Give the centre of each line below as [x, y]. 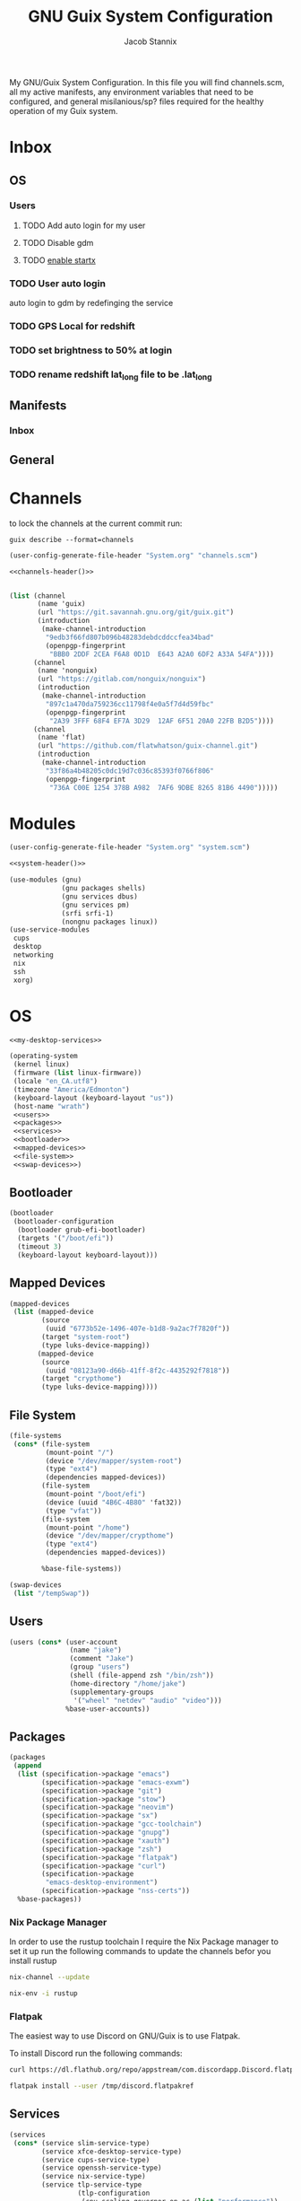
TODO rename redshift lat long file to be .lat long [111, 375]
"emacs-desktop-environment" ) [102, 1882]
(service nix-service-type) [94, 2177]
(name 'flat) [62, 738]
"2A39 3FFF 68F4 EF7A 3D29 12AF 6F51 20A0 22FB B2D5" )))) [162, 721]
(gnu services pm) [95, 905]
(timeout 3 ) [40, 1246]
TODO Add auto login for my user [84, 225]
